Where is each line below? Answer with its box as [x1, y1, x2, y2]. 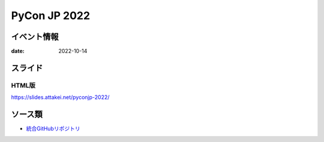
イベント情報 [11, 32, 59, 42]
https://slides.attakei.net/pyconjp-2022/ [11, 94, 110, 101]
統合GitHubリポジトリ [26, 125, 80, 132]
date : [11, 48, 25, 55]
